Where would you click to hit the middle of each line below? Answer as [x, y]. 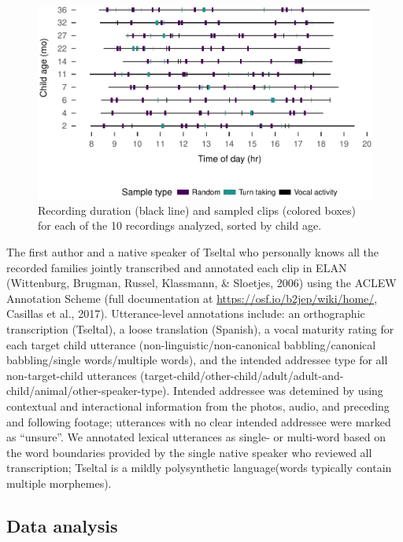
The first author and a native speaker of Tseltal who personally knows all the [193, 252]
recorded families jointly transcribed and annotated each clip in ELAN [177, 267]
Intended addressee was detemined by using [278, 391]
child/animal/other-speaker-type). [88, 391]
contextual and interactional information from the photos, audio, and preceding [198, 406]
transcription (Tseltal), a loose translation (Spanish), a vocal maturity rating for [200, 329]
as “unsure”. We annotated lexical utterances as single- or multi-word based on [196, 437]
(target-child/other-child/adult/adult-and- [242, 375]
